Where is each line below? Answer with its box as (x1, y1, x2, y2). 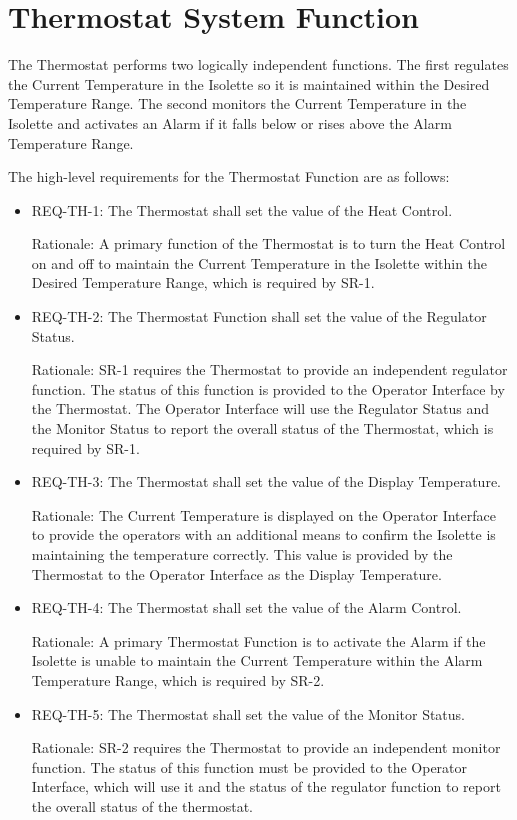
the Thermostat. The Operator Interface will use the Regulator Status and (31, 398, 489, 419)
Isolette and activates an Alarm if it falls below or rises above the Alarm (8, 112, 452, 133)
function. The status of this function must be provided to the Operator (31, 756, 468, 777)
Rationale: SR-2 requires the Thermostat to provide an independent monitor (31, 737, 501, 758)
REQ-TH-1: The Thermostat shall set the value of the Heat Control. (31, 199, 453, 220)
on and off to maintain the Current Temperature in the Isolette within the (31, 252, 488, 273)
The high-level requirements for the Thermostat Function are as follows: (8, 166, 450, 187)
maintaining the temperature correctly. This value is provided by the (31, 544, 453, 564)
